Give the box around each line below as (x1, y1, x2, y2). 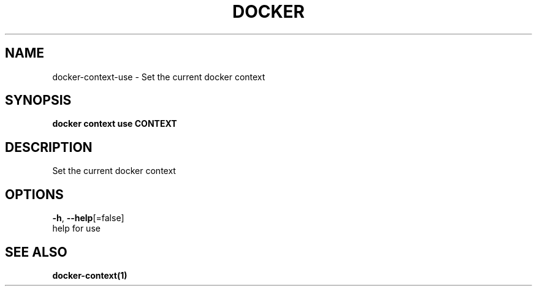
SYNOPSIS (5, 93, 72, 108)
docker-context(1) (52, 270, 128, 281)
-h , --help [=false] (52, 213, 124, 224)
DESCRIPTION (5, 139, 93, 155)
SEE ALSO (5, 244, 67, 260)
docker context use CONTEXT (52, 118, 177, 129)
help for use (52, 223, 101, 234)
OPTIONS (5, 186, 64, 202)
